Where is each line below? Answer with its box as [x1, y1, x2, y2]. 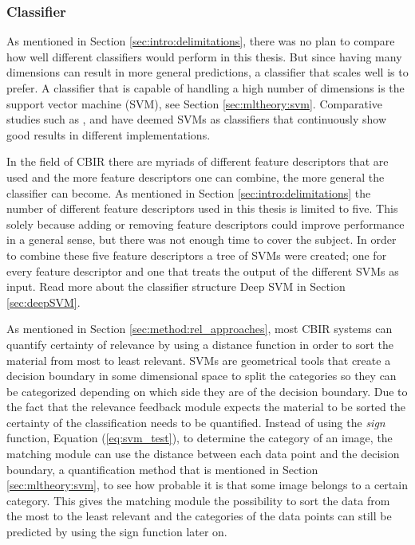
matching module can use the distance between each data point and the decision [6, 445, 400, 462]
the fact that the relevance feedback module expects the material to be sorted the [6, 398, 405, 415]
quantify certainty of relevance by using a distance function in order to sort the [6, 335, 394, 352]
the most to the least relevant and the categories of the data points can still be [6, 508, 392, 524]
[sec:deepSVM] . [6, 293, 81, 310]
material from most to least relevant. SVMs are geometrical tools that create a [6, 351, 391, 368]
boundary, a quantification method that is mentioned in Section [6, 461, 318, 477]
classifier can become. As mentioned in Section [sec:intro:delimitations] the [6, 184, 371, 201]
